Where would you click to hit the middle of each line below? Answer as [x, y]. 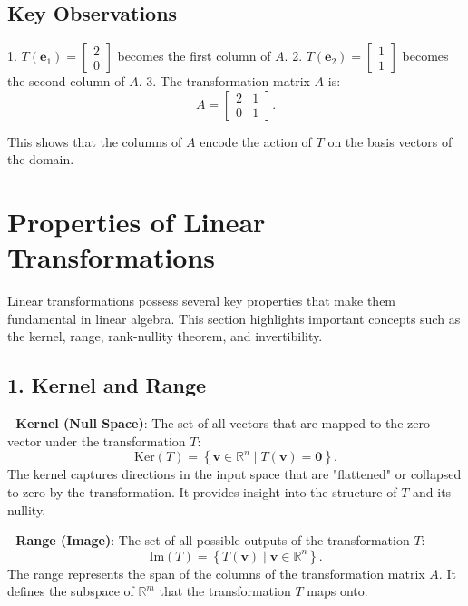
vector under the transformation [97, 440]
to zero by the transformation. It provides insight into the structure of [202, 492]
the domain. [41, 159]
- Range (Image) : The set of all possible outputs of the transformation [209, 540]
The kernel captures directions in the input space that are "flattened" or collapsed [234, 474]
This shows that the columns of [95, 141]
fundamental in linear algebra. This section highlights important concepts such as [234, 318]
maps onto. [337, 591]
